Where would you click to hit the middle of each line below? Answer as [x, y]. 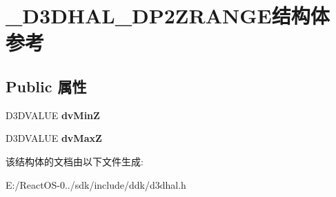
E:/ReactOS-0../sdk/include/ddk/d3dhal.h [96, 184]
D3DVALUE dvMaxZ [54, 138]
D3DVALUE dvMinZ [53, 115]
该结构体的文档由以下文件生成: [75, 161]
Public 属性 [46, 86]
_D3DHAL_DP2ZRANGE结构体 [168, 15]
